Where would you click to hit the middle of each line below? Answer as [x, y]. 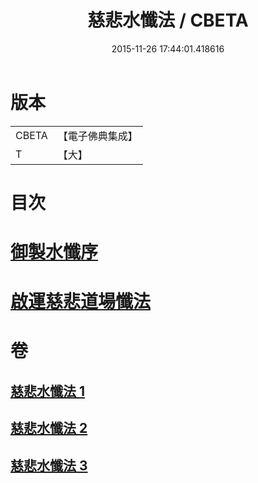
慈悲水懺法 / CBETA [168, 20]
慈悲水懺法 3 [49, 465]
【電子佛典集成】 [97, 136]
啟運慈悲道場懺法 [81, 302]
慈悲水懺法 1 [48, 391]
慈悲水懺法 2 [49, 428]
